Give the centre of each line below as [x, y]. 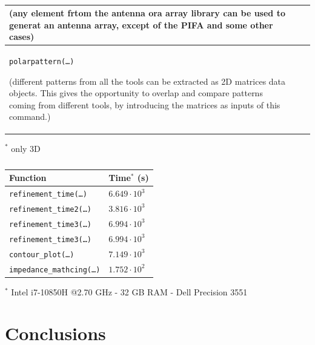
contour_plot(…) [42, 255]
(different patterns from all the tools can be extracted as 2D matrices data [148, 81]
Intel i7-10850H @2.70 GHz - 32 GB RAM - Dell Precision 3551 [129, 291]
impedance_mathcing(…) [55, 270]
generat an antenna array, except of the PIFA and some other [141, 25]
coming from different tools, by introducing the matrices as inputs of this [145, 104]
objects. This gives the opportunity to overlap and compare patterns [136, 93]
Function [28, 178]
